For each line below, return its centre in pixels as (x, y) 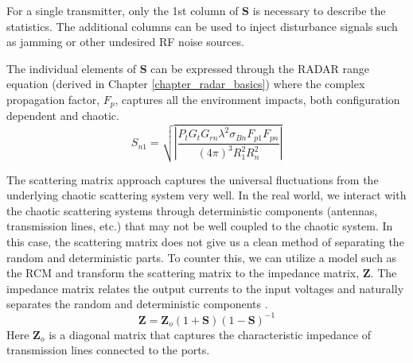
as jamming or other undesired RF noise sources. (125, 42)
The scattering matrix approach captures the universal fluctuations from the (193, 179)
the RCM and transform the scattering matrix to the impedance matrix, (183, 273)
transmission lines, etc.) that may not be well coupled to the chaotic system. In (200, 226)
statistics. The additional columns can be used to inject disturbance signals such (202, 26)
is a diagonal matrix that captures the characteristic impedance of (210, 334)
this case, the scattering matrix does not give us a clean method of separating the (205, 242)
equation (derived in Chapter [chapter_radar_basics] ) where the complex (186, 84)
